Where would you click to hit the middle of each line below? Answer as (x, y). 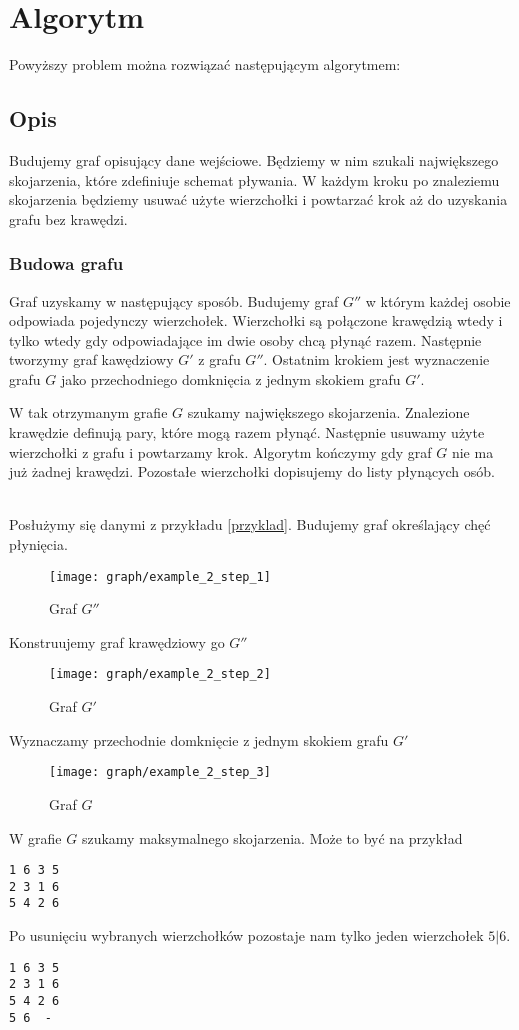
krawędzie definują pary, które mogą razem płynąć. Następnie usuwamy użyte (247, 432)
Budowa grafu (66, 263)
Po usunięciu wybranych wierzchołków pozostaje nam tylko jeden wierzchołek (246, 935)
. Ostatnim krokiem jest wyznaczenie (376, 359)
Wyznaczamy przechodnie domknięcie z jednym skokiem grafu (199, 739)
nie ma (472, 451)
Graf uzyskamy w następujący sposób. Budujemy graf (174, 300)
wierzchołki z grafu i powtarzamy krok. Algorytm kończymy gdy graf (220, 451)
